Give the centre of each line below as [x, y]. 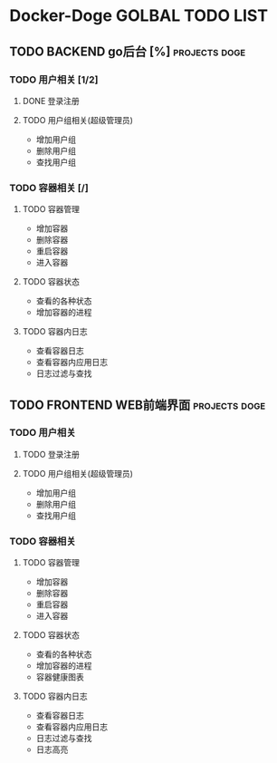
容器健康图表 [60, 677]
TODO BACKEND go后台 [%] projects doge [128, 51]
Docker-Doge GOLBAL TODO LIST [139, 16]
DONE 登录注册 [51, 101]
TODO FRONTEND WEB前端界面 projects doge [138, 405]
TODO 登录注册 [51, 454]
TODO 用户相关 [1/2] [54, 80]
